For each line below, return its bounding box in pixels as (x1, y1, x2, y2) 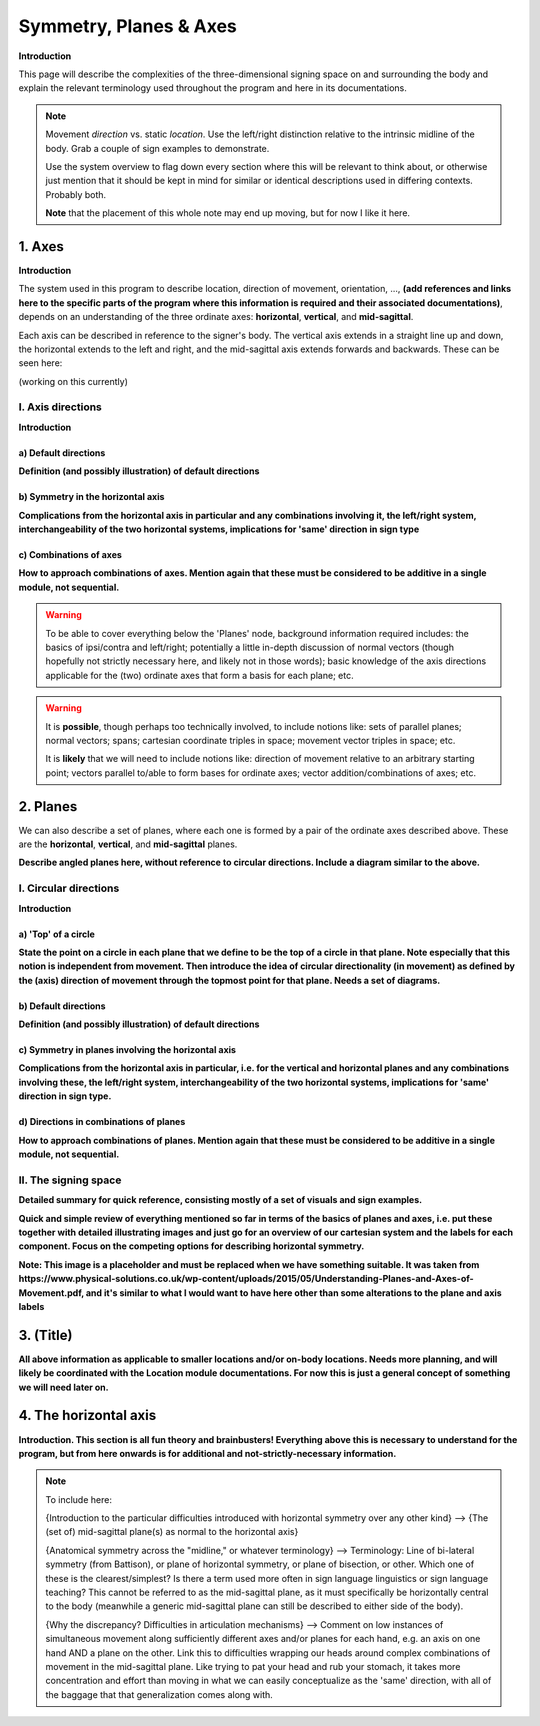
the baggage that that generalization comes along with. (45, 1688, 274, 1700)
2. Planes (18, 798, 78, 815)
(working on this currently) (18, 375, 129, 387)
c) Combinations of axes (18, 549, 122, 561)
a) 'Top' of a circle (18, 928, 95, 940)
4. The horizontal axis (18, 1407, 157, 1424)
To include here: (45, 1493, 112, 1505)
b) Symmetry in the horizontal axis (18, 491, 165, 503)
